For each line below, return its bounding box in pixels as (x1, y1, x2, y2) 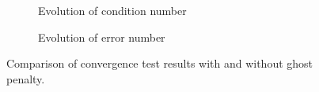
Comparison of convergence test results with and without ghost (6, 55, 313, 72)
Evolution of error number (38, 28, 165, 45)
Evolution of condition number (38, 2, 187, 18)
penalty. (6, 70, 45, 86)
